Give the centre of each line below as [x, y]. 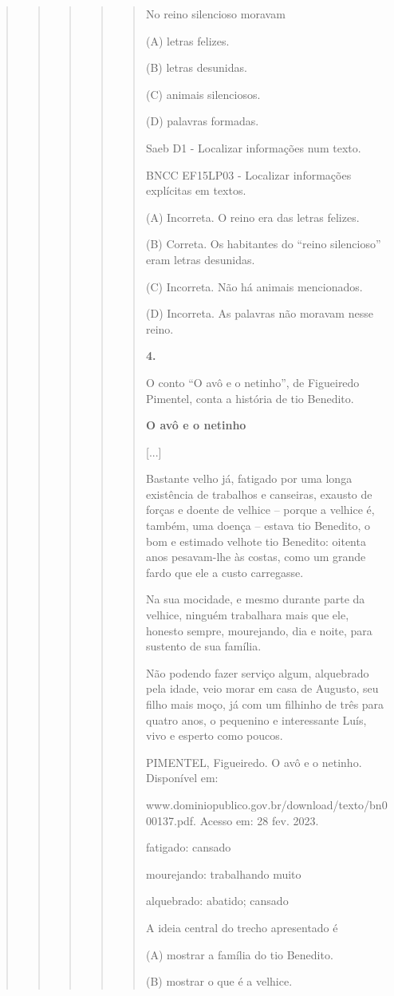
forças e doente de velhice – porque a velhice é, [260, 510]
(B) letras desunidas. [196, 67]
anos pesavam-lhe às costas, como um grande [256, 557]
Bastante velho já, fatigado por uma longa [249, 478]
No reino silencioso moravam [215, 14]
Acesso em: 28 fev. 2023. [259, 820]
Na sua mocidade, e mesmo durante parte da [255, 599]
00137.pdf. [171, 820]
